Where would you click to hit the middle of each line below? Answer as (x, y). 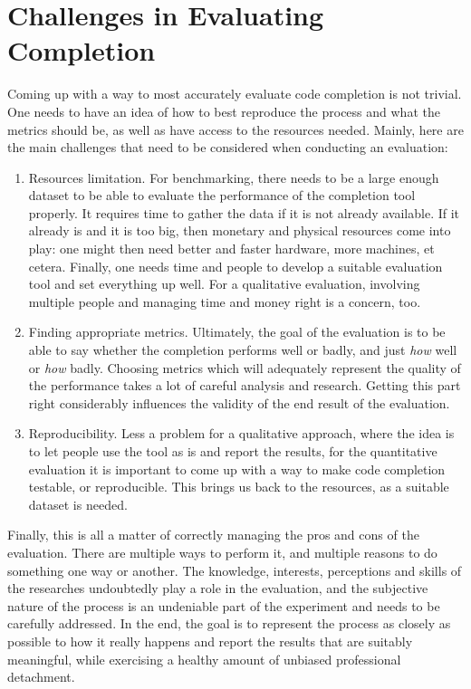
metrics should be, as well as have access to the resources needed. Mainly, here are (235, 129)
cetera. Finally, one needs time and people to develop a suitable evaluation (235, 266)
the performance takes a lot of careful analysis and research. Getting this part (245, 385)
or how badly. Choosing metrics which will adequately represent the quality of (245, 367)
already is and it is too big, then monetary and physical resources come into (240, 230)
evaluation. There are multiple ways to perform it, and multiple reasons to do (222, 552)
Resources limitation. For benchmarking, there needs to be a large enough (234, 177)
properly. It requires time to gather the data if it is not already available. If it (244, 212)
